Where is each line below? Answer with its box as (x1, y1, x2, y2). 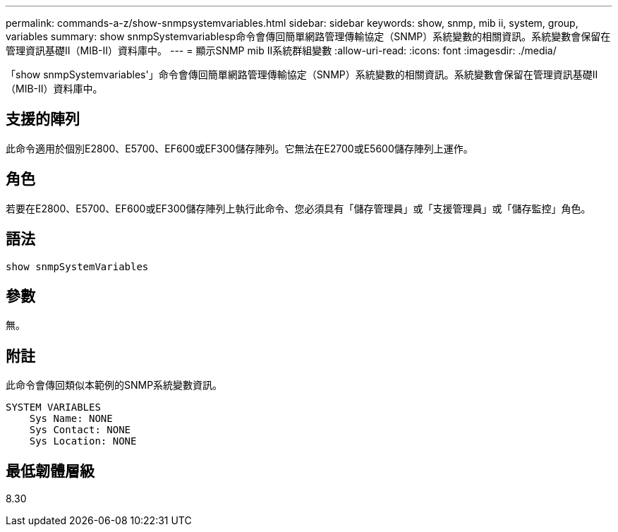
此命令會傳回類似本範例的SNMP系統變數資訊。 (6, 379, 223, 392)
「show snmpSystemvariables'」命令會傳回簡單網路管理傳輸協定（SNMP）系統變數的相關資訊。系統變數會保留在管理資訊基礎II (6, 68, 598, 80)
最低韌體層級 (6, 461, 95, 480)
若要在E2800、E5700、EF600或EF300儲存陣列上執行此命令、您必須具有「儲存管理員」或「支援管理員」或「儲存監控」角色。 (6, 202, 591, 214)
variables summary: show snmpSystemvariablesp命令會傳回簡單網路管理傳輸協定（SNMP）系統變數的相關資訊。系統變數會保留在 (6, 30, 611, 42)
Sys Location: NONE (29, 435, 137, 447)
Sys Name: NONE (29, 413, 113, 425)
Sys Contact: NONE (29, 424, 131, 436)
